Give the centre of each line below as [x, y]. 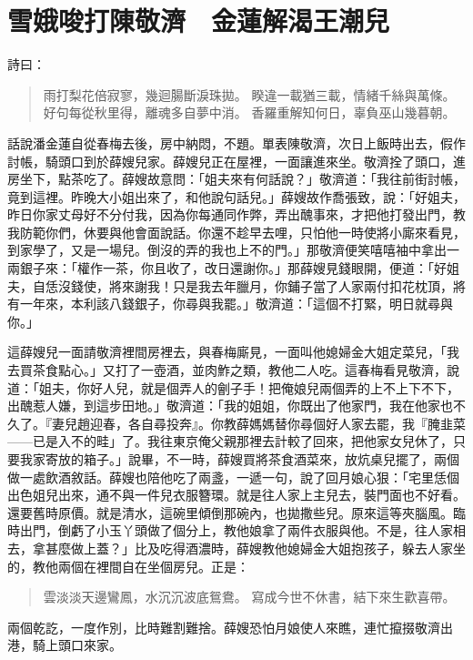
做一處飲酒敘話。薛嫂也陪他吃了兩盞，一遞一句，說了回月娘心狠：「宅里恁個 [233, 477]
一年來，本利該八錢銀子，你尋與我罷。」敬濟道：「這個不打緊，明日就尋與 [236, 304]
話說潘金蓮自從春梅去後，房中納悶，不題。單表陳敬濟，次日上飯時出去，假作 [236, 142]
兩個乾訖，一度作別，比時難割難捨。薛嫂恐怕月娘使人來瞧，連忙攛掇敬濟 [224, 627]
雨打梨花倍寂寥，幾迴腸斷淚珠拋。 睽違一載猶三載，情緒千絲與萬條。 [249, 94]
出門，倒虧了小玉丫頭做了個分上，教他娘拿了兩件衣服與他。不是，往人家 [236, 530]
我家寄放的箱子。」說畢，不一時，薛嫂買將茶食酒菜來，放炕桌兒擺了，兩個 [239, 459]
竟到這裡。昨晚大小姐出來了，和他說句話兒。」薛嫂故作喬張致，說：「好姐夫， [236, 196]
